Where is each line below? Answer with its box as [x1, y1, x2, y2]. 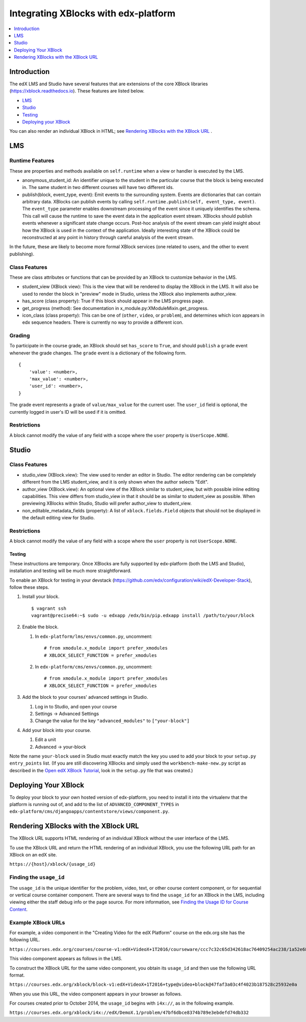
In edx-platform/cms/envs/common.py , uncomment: [35, 664, 152, 670]
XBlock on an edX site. [9, 852, 57, 858]
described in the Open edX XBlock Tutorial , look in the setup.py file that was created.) [9, 767, 193, 773]
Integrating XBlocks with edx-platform [9, 8, 176, 19]
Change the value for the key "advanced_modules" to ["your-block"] [35, 718, 190, 724]
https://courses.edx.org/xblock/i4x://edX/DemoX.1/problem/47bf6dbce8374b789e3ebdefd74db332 [9, 1010, 249, 1016]
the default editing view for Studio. [22, 515, 95, 521]
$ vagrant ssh [31, 605, 66, 611]
